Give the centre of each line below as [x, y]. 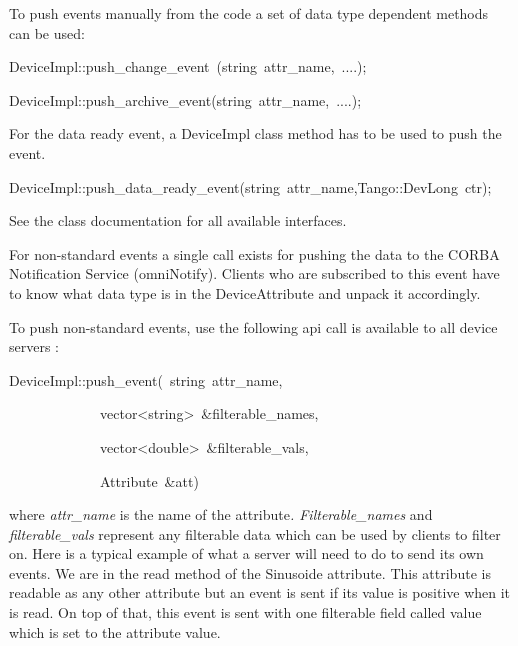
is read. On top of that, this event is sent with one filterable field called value [245, 612]
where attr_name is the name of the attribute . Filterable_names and [221, 514]
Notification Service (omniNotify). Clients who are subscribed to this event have [254, 273]
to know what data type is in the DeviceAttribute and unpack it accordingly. [245, 292]
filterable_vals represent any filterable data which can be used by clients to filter [255, 533]
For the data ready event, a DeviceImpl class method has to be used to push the [255, 133]
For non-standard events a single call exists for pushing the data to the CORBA [254, 253]
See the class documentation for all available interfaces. [178, 220]
